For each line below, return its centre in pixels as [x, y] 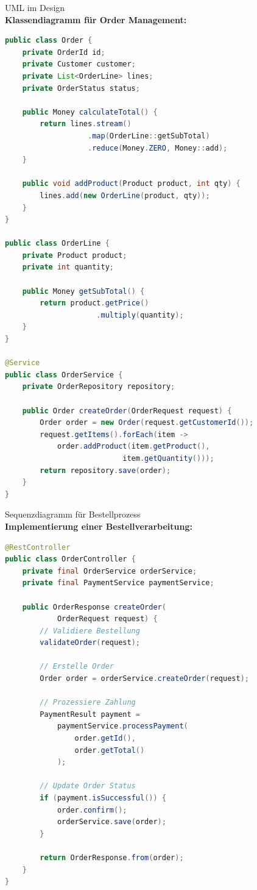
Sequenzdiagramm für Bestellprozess [73, 514]
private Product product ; [75, 255]
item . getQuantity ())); [168, 458]
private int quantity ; [68, 267]
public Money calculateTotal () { [90, 112]
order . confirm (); [92, 810]
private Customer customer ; [79, 64]
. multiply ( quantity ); [140, 315]
